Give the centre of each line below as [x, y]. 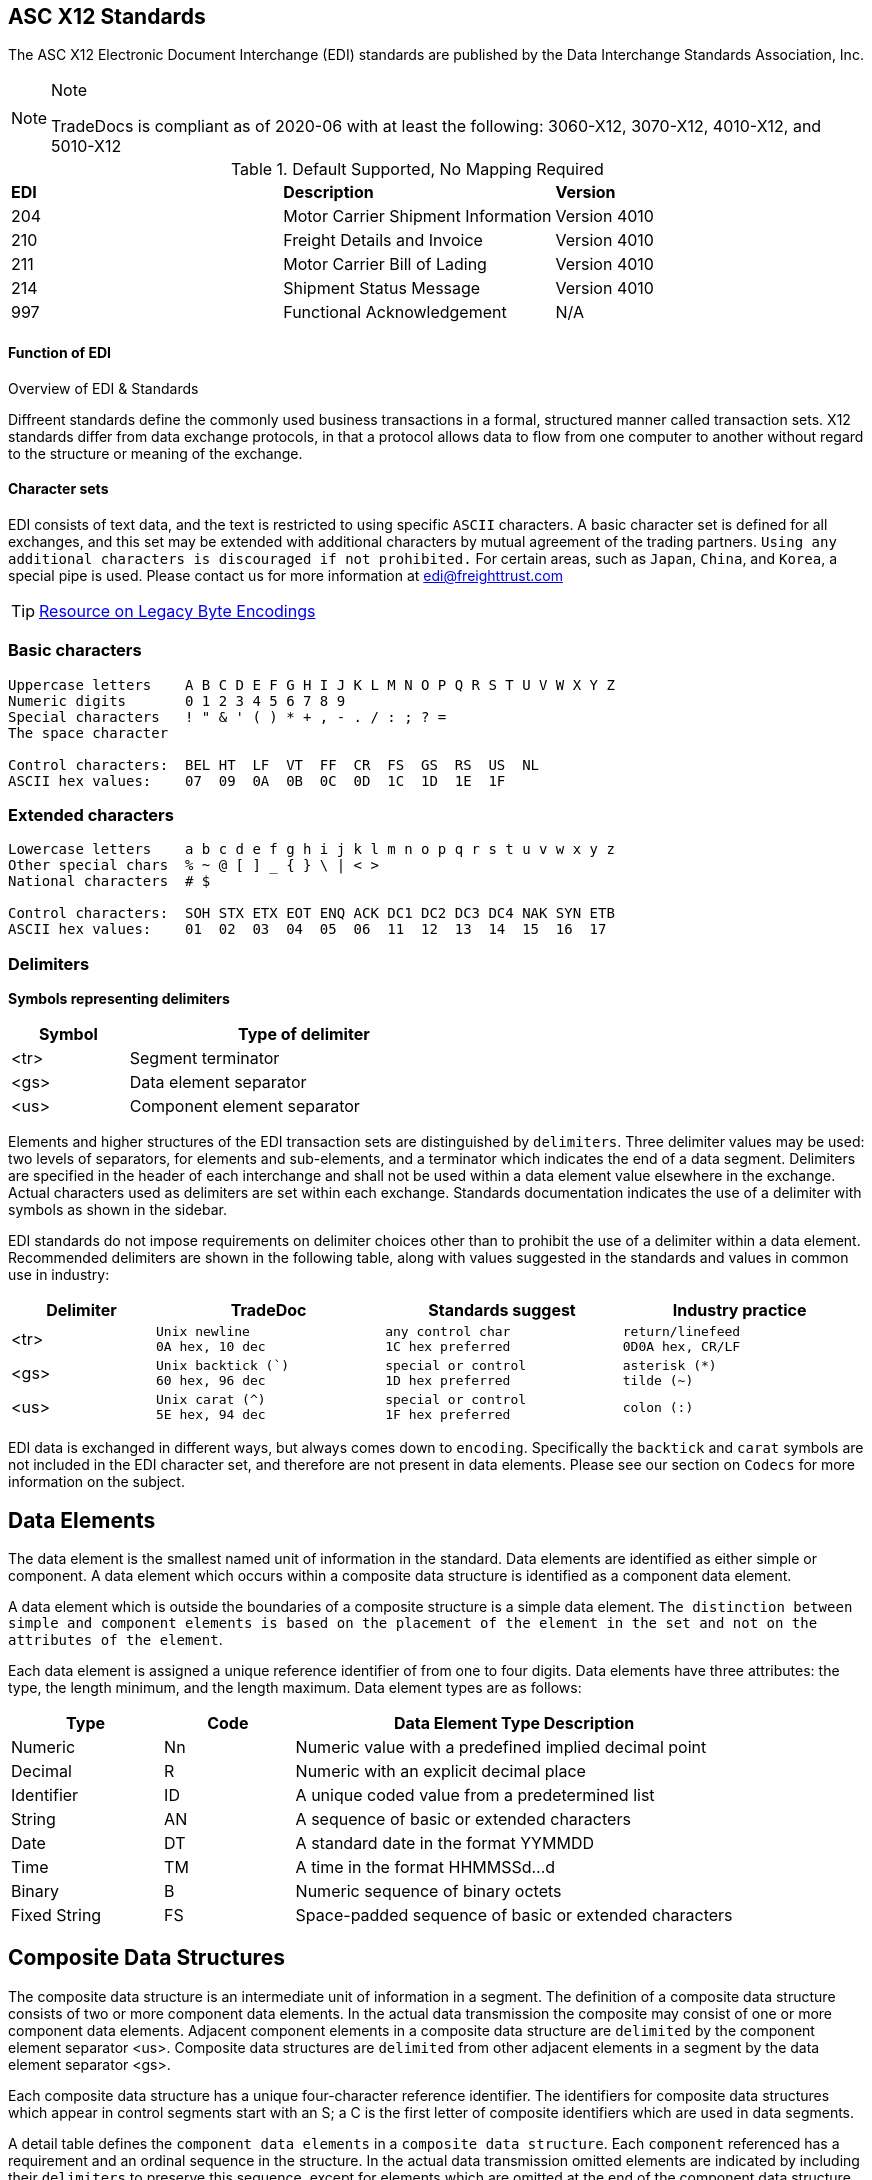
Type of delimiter [304, 1034]
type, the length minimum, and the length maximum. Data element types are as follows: [295, 1687]
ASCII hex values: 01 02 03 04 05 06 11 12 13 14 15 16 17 [307, 929]
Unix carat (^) [211, 1400]
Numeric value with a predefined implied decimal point [501, 1746]
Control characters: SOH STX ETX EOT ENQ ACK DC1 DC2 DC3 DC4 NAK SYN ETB [311, 913]
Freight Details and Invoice [383, 240]
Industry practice [739, 1310]
